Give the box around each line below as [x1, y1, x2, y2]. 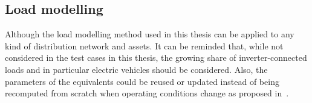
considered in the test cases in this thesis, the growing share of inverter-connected [5, 51, 307, 64]
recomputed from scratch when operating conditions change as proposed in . [5, 87, 289, 99]
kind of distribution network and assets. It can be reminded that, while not [5, 39, 284, 52]
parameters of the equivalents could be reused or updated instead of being [5, 75, 279, 87]
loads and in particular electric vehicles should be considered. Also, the [5, 63, 268, 75]
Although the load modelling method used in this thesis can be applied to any [5, 28, 294, 40]
